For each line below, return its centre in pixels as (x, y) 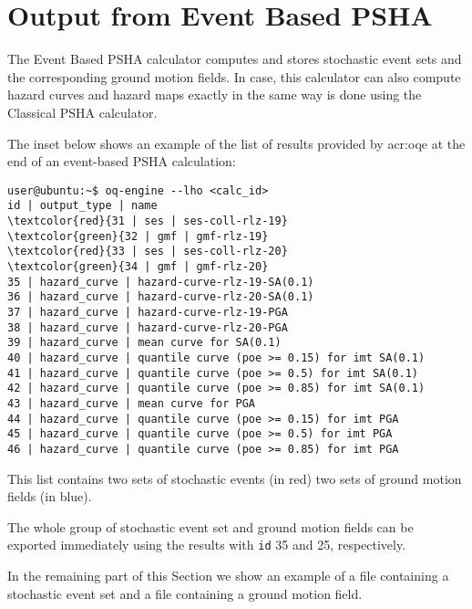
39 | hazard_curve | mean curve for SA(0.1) (144, 343)
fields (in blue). (50, 496)
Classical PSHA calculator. (82, 112)
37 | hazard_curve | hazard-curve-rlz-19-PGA (148, 312)
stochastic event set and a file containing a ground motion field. (185, 593)
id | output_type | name (82, 206)
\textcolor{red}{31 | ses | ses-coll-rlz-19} (148, 221)
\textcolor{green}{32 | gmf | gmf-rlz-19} (138, 236)
